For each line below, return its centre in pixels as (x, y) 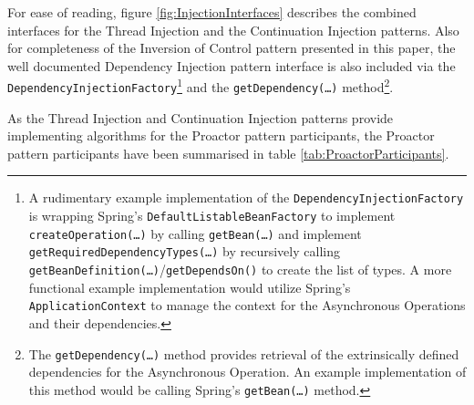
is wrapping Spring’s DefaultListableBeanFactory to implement (212, 216)
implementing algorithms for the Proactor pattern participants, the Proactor (221, 135)
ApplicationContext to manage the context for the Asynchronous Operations (247, 305)
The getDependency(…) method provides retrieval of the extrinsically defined (244, 353)
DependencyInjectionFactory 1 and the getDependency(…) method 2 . (201, 86)
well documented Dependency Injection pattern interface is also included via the (232, 65)
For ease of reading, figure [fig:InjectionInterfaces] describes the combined (212, 12)
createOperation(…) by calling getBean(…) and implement (195, 233)
